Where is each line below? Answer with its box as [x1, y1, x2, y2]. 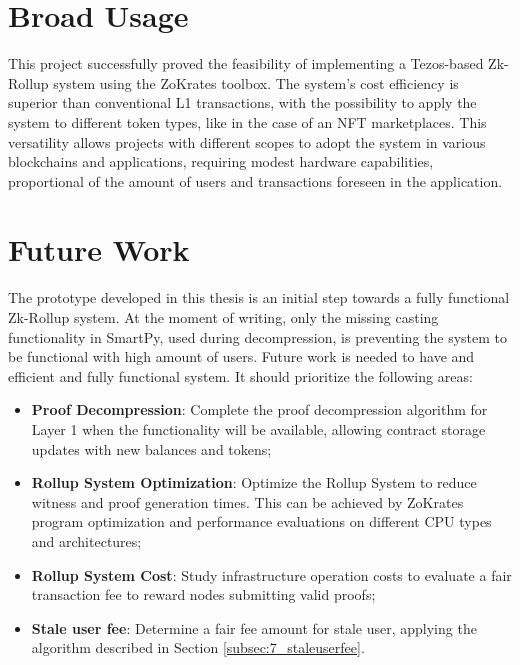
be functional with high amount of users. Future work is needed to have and [8, 346, 475, 367]
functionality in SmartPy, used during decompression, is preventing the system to [8, 326, 508, 347]
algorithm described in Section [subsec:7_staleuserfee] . [31, 637, 365, 658]
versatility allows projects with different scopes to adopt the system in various [8, 131, 486, 152]
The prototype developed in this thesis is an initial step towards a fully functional [8, 287, 510, 308]
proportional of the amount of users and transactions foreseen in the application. [8, 170, 503, 191]
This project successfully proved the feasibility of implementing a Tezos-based [8, 53, 484, 74]
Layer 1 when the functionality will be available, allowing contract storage [31, 418, 486, 439]
